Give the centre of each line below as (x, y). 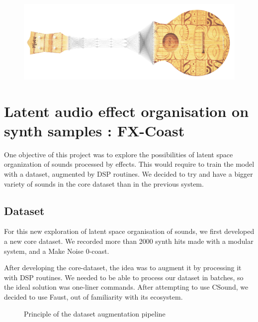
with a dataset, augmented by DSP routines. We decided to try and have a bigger (129, 174)
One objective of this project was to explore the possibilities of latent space (119, 154)
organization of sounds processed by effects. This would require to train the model (129, 164)
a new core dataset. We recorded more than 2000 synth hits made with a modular (129, 241)
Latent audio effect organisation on (127, 111)
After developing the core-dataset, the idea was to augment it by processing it (123, 268)
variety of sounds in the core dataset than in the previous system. (104, 183)
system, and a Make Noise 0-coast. (57, 251)
